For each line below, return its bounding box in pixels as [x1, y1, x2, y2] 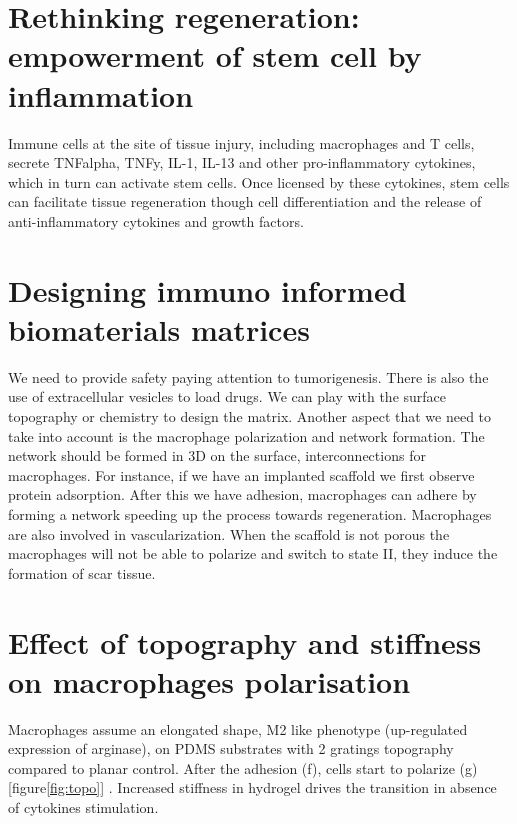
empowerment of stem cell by [8, 35, 422, 76]
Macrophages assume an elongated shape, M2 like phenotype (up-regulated [8, 718, 468, 739]
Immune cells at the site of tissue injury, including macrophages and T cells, [8, 132, 475, 153]
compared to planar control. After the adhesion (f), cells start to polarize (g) [8, 757, 478, 778]
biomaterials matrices [8, 308, 310, 349]
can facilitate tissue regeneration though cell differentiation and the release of [8, 191, 482, 212]
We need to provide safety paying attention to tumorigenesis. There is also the [8, 366, 489, 387]
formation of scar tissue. [8, 562, 156, 583]
